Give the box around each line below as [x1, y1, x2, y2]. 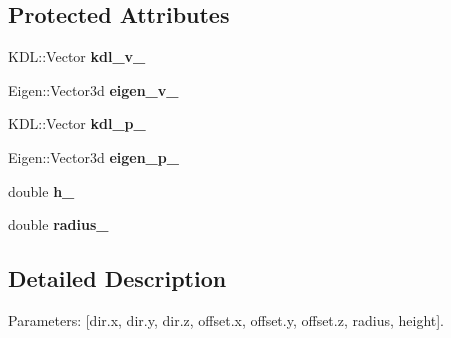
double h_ [8, 180, 75, 201]
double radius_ [8, 214, 109, 235]
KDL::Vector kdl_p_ [8, 113, 146, 134]
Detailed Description [8, 263, 227, 294]
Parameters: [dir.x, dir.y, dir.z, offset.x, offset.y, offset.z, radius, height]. [8, 309, 445, 330]
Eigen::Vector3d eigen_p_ [8, 146, 179, 167]
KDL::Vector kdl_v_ [8, 46, 146, 67]
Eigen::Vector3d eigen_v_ [8, 79, 179, 100]
